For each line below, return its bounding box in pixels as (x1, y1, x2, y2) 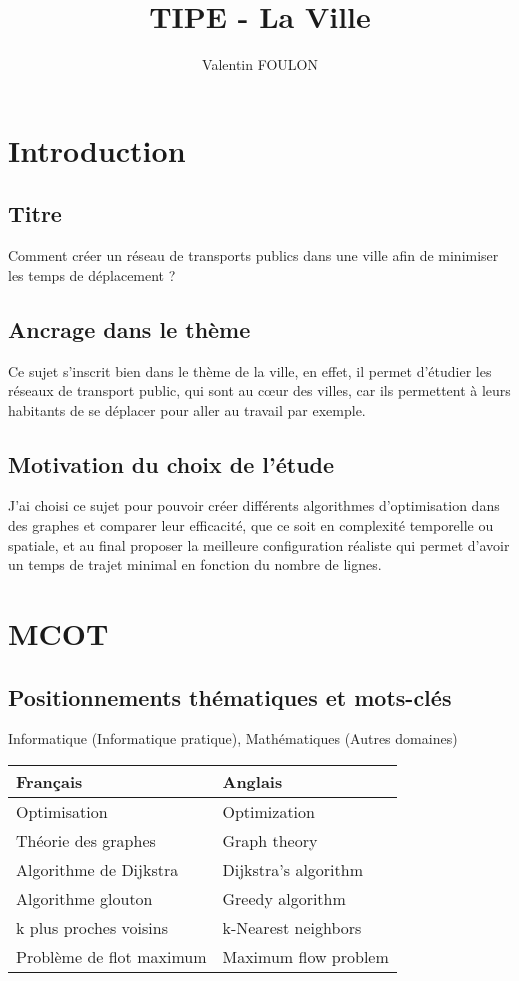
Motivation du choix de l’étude (8, 448, 335, 479)
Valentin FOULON (202, 54, 318, 75)
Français (16, 770, 83, 794)
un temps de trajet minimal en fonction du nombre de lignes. (8, 554, 382, 575)
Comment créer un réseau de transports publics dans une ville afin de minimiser (8, 245, 499, 266)
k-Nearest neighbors (222, 916, 362, 940)
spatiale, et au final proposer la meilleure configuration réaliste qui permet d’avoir (8, 534, 510, 555)
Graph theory (222, 829, 318, 853)
